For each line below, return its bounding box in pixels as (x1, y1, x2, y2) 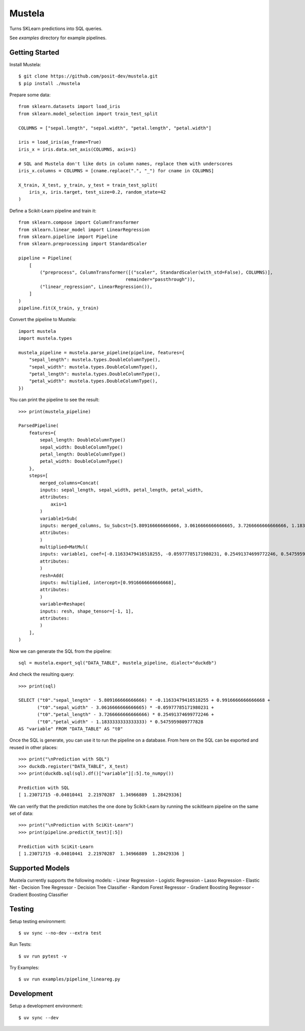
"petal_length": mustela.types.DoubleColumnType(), (28, 371, 161, 377)
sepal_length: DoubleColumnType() (40, 437, 126, 443)
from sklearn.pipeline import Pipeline (18, 234, 118, 240)
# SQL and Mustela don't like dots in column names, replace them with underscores (18, 161, 233, 167)
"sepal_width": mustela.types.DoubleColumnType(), (28, 364, 158, 369)
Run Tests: (9, 941, 32, 947)
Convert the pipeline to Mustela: (9, 316, 77, 323)
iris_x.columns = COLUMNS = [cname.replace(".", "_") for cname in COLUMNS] (18, 168, 215, 173)
